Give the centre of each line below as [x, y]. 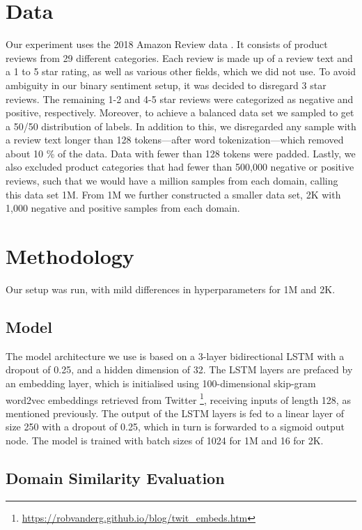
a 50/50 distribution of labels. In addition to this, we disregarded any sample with [181, 126]
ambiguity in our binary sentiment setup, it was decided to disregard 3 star [166, 85]
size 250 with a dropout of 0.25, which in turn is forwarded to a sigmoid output [175, 427]
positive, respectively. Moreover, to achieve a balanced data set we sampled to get [180, 112]
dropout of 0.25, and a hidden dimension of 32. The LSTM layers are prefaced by [179, 369]
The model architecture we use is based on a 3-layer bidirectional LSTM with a [175, 356]
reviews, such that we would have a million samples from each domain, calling [172, 181]
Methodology [70, 256]
